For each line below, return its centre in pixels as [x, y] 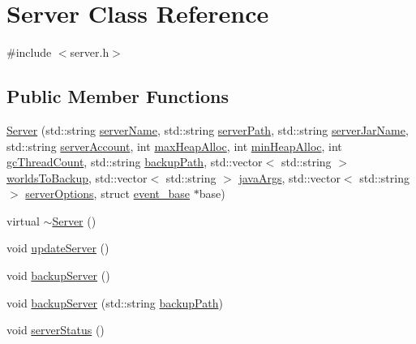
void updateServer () [58, 248]
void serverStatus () [56, 330]
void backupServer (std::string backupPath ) [115, 302]
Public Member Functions [118, 96]
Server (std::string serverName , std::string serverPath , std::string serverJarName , [208, 129]
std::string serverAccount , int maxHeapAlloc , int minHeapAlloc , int [174, 146]
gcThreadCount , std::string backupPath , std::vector [135, 162]
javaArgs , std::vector [289, 177]
